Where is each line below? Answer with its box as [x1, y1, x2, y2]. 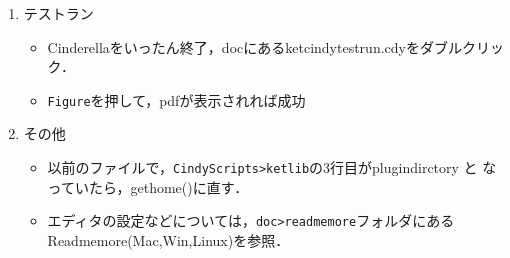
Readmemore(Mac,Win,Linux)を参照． [47, 229, 290, 250]
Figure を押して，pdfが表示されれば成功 [47, 89, 306, 110]
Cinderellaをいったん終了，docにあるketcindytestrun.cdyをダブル [47, 36, 462, 57]
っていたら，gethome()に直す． [47, 176, 249, 197]
